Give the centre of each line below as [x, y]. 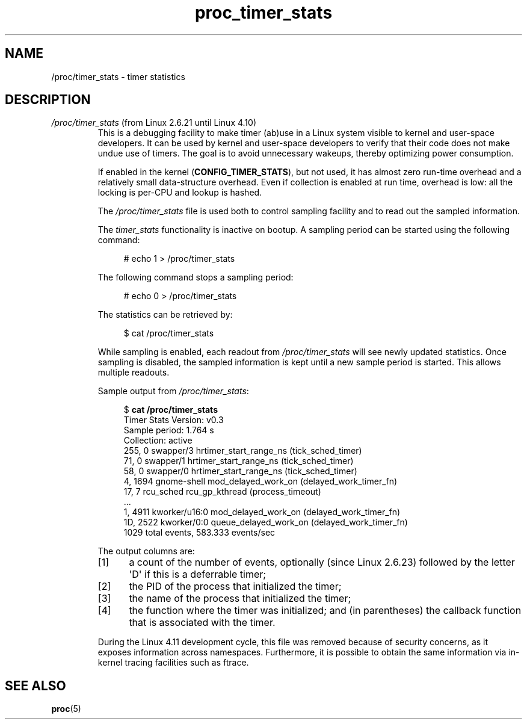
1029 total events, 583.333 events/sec [199, 533]
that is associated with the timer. [202, 623]
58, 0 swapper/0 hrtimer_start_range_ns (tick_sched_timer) [240, 471]
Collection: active [158, 441]
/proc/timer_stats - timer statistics [118, 76]
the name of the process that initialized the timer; [240, 599]
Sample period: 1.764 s [169, 430]
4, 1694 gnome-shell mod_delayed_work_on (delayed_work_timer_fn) [260, 481]
